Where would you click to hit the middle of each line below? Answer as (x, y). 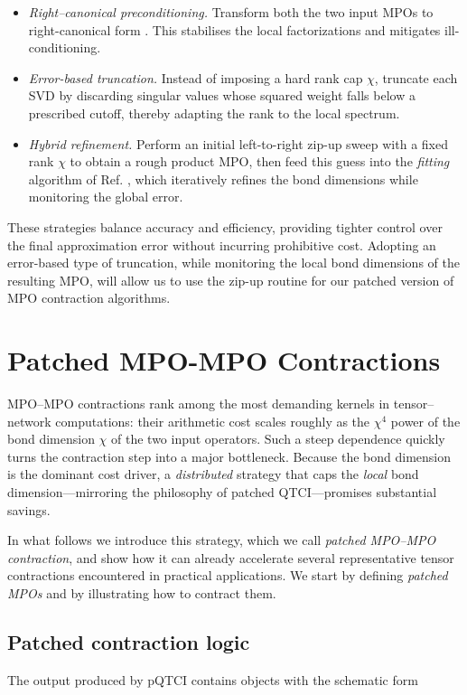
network (29, 421)
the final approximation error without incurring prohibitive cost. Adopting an (222, 244)
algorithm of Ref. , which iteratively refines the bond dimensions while (223, 178)
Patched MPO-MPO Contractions (224, 360)
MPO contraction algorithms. (89, 298)
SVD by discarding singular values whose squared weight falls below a (222, 95)
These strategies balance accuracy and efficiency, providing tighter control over (225, 226)
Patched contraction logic (129, 641)
